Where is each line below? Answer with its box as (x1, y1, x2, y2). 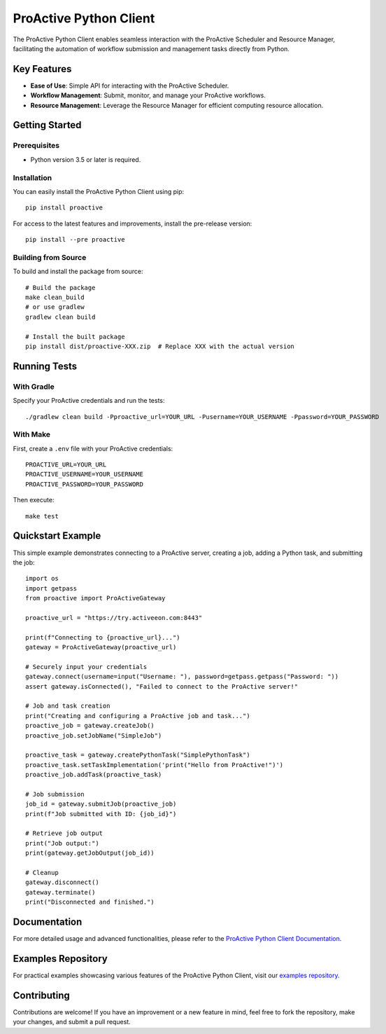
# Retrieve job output (25, 829, 103, 837)
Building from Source (13, 252, 87, 262)
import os (25, 574, 59, 583)
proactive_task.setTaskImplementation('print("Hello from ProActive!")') (25, 761, 284, 768)
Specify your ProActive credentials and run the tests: (13, 397, 165, 405)
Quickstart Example (13, 530, 101, 542)
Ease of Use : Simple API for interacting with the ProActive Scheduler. (30, 81, 229, 90)
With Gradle (13, 382, 55, 392)
